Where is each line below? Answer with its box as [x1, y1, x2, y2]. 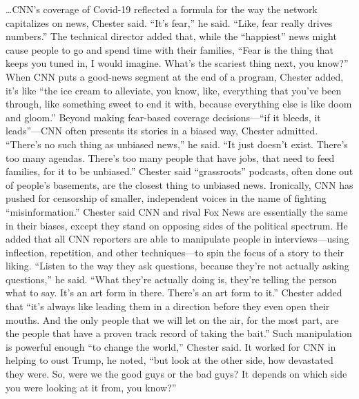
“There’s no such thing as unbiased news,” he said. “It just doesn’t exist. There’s [6, 136, 348, 151]
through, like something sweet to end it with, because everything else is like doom [6, 96, 352, 111]
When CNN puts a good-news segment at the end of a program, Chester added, [6, 69, 344, 83]
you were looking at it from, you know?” [6, 380, 177, 394]
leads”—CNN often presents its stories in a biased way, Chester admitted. [6, 123, 318, 138]
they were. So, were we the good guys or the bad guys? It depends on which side [6, 367, 347, 381]
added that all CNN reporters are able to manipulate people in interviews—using [6, 232, 349, 246]
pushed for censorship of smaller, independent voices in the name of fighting [6, 191, 327, 205]
